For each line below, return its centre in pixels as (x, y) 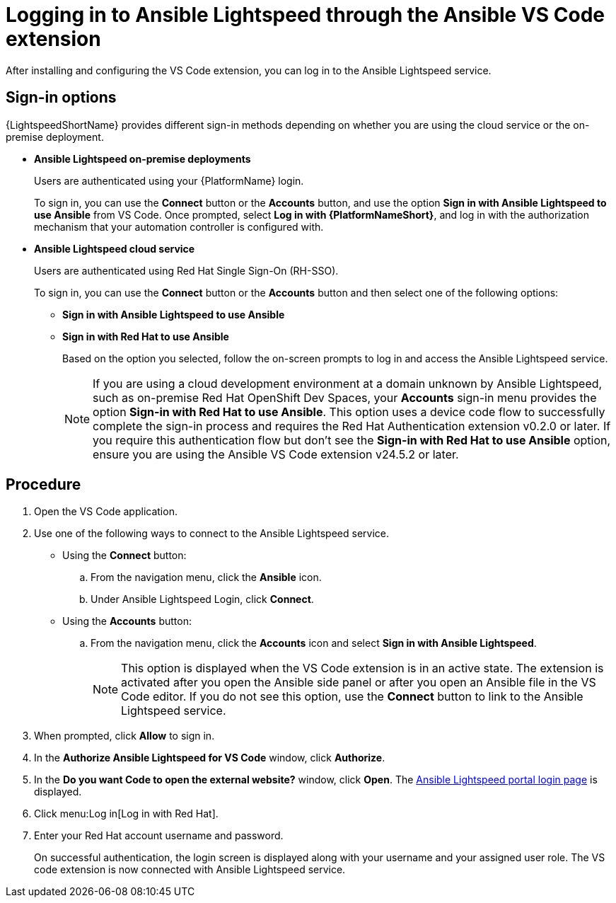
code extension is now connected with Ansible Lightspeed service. (190, 870)
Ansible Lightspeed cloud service (115, 248)
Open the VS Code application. (106, 512)
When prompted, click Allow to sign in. (124, 736)
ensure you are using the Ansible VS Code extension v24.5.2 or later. (276, 454)
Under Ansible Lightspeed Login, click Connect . (202, 599)
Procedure (43, 485)
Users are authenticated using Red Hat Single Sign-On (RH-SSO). (186, 270)
